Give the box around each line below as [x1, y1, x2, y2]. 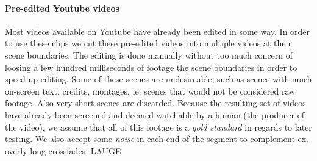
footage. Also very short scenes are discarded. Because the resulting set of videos [5, 96, 306, 109]
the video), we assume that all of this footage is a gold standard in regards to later [5, 120, 312, 133]
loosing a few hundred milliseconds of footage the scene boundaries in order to [5, 60, 297, 73]
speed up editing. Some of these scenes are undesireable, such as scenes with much [5, 73, 312, 85]
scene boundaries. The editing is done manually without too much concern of [5, 48, 293, 61]
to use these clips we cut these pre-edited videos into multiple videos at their [5, 37, 291, 49]
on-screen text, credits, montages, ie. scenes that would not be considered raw [5, 84, 296, 97]
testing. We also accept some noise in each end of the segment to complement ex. [5, 132, 308, 145]
